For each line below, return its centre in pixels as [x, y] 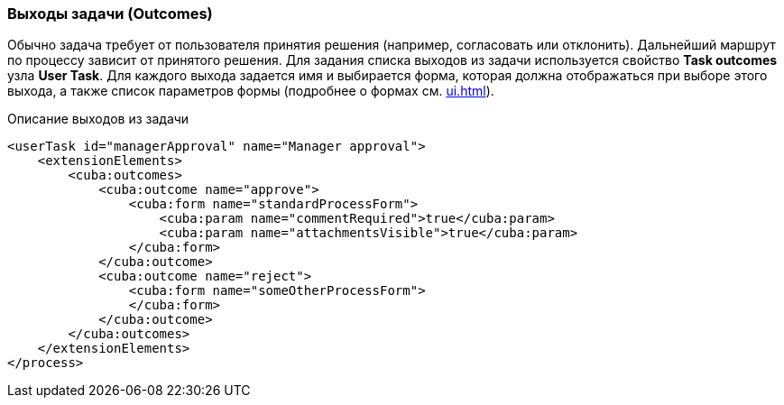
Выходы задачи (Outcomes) [110, 14]
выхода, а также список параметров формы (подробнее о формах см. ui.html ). [251, 91]
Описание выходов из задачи [98, 119]
